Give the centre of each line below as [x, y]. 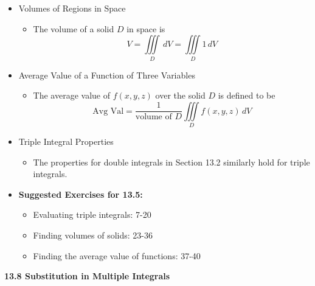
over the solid [180, 95]
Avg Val [108, 111]
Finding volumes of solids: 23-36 [93, 235]
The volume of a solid [74, 28]
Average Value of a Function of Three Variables [107, 75]
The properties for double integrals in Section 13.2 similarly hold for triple [171, 162]
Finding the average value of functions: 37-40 [117, 255]
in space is [146, 28]
